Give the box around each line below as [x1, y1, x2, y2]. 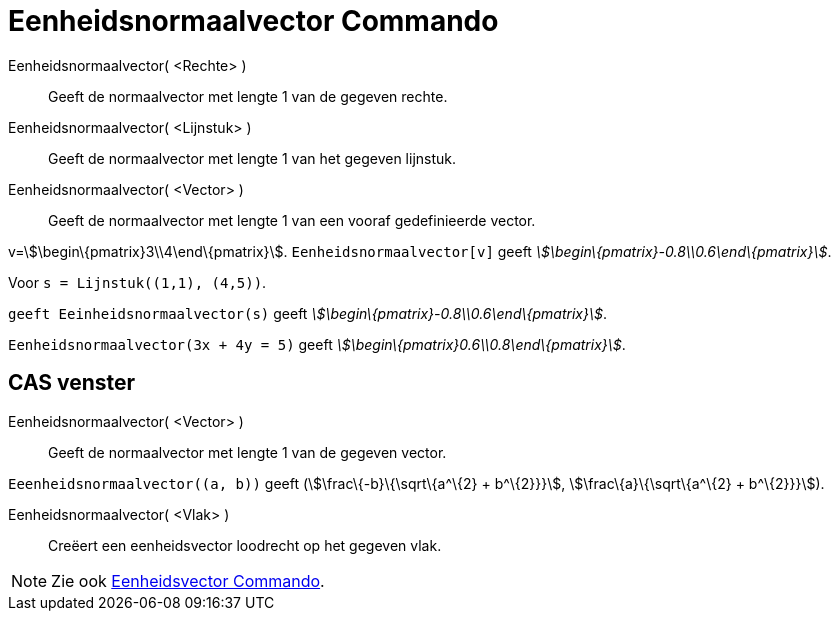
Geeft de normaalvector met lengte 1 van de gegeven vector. [48, 443, 447, 461]
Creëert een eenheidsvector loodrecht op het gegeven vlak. [48, 536, 442, 554]
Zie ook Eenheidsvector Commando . [51, 570, 325, 591]
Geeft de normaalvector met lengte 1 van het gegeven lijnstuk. [48, 149, 457, 167]
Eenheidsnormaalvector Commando [8, 4, 499, 38]
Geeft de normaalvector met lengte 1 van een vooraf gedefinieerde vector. [48, 211, 536, 229]
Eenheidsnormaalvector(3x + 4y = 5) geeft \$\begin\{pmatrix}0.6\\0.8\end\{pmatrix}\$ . [8, 335, 626, 353]
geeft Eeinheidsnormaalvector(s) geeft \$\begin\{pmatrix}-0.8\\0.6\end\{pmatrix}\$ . [8, 304, 607, 322]
